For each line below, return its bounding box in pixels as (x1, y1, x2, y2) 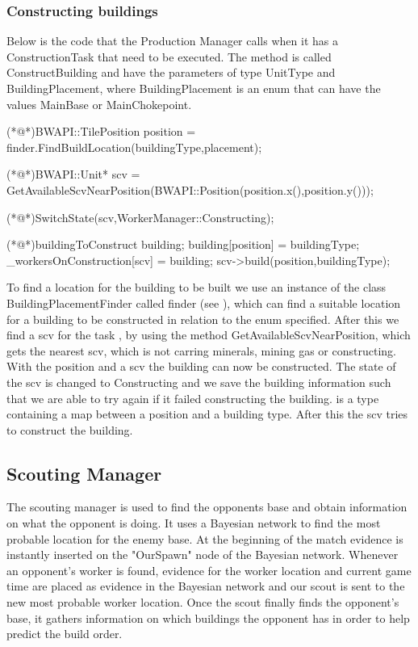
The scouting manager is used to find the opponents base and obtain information (6, 498, 408, 515)
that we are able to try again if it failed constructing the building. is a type (6, 389, 379, 406)
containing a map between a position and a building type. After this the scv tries (6, 405, 408, 422)
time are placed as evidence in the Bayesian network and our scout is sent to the (6, 578, 405, 594)
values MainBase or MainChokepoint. (6, 95, 192, 112)
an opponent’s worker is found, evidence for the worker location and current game (6, 561, 412, 578)
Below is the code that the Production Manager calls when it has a (6, 32, 338, 49)
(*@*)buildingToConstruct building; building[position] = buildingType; (6, 236, 360, 253)
